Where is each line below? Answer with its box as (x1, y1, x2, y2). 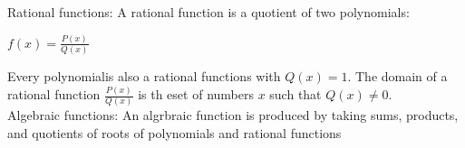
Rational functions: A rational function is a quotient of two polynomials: (7, 3, 410, 21)
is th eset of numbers (138, 85, 254, 104)
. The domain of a (347, 67, 448, 86)
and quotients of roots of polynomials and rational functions (7, 124, 342, 143)
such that (269, 85, 322, 104)
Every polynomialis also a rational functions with (7, 67, 281, 86)
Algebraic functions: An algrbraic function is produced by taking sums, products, (7, 106, 459, 125)
